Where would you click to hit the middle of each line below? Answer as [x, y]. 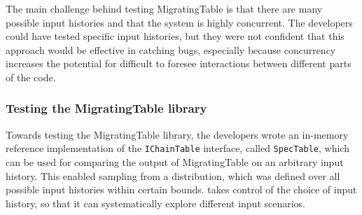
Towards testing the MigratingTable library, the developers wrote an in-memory [177, 134]
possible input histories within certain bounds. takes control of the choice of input [181, 189]
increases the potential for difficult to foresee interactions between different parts [179, 63]
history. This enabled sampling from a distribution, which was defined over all [173, 175]
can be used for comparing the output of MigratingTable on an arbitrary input [175, 162]
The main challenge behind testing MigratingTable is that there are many [164, 8]
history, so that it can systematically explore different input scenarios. [156, 203]
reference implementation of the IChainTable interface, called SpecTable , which [177, 148]
